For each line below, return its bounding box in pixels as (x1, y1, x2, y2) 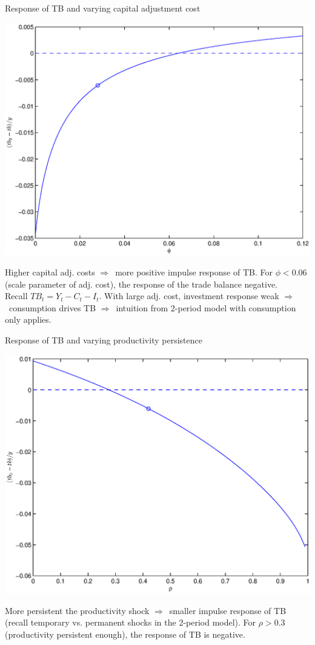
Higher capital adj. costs (5, 266, 95, 279)
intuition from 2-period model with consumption (116, 301, 296, 314)
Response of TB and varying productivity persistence (5, 334, 202, 346)
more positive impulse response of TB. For (115, 266, 273, 279)
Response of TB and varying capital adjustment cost (5, 2, 201, 14)
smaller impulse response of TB (169, 604, 287, 616)
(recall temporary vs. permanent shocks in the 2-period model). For (5, 616, 256, 629)
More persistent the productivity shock (5, 604, 150, 616)
